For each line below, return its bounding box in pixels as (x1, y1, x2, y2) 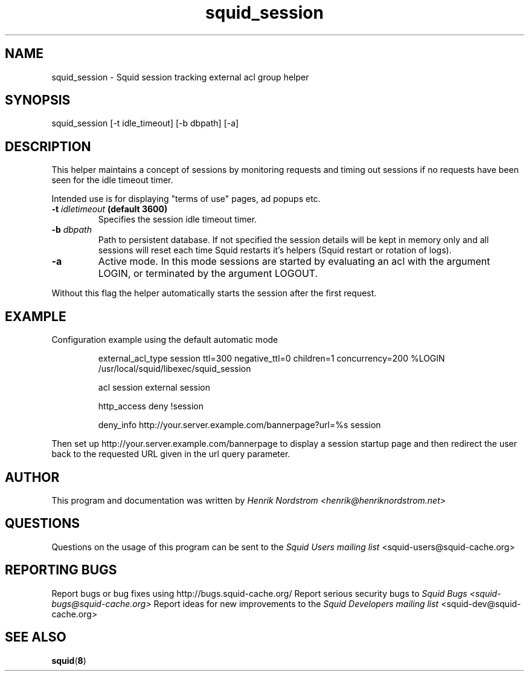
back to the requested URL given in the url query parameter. (51, 449, 290, 460)
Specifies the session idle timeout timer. (98, 214, 257, 225)
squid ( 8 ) (51, 655, 86, 666)
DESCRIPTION (5, 138, 91, 154)
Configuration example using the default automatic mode (51, 334, 278, 345)
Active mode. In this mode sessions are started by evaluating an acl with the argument (98, 255, 490, 268)
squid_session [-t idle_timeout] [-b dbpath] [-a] (51, 118, 239, 129)
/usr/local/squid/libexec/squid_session (98, 363, 251, 374)
